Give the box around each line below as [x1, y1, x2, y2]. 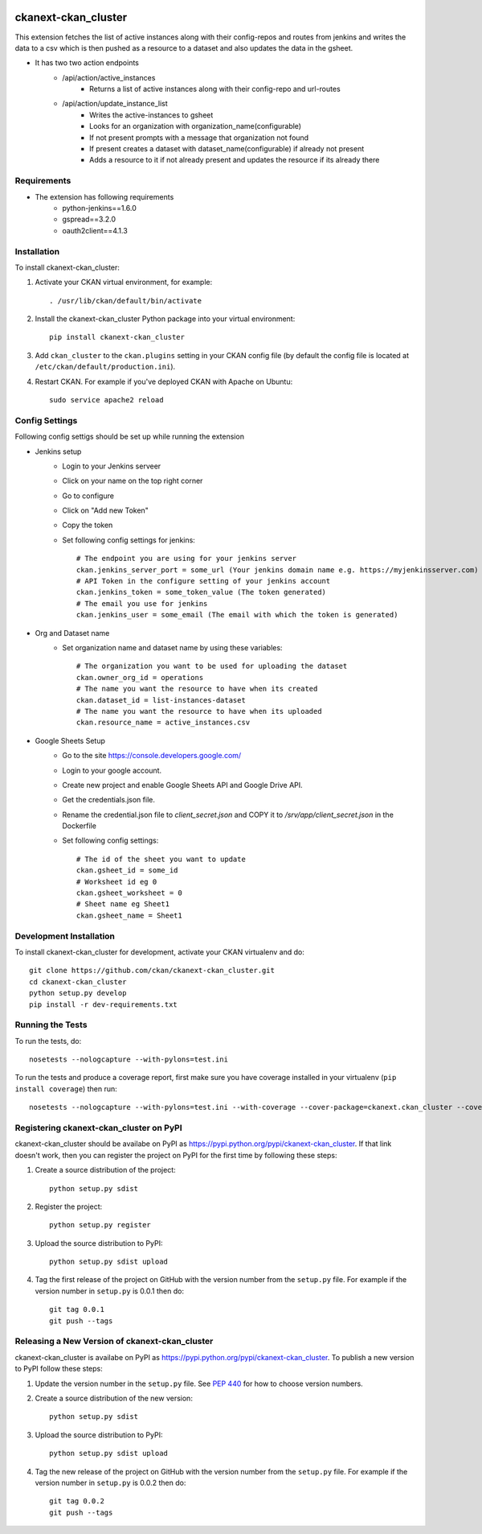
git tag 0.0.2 [49, 1497, 104, 1506]
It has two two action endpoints [35, 58, 140, 68]
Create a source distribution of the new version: [35, 1393, 193, 1403]
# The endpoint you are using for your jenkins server [76, 554, 297, 563]
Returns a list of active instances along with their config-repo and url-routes [89, 85, 341, 94]
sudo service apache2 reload [49, 395, 164, 404]
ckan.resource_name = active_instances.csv [76, 718, 251, 728]
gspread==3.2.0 [62, 214, 116, 225]
